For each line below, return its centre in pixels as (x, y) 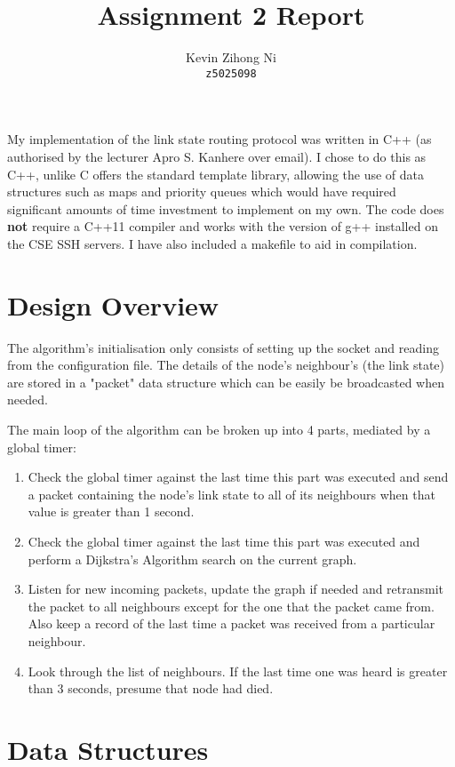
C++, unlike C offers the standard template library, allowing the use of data (216, 174)
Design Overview (113, 304)
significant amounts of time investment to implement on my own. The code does (226, 208)
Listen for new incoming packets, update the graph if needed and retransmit (236, 589)
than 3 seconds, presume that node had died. (151, 688)
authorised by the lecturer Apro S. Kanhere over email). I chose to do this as (217, 156)
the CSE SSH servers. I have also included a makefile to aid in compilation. (212, 243)
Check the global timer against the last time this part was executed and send (238, 477)
